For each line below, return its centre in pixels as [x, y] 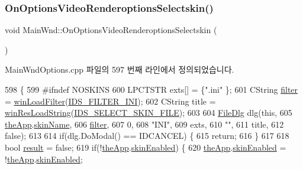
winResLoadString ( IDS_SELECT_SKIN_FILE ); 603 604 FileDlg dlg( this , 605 [149, 113]
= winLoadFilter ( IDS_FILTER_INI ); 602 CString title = [110, 101]
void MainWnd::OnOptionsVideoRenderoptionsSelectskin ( [111, 30]
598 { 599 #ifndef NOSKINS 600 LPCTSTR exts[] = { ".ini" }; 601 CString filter [151, 89]
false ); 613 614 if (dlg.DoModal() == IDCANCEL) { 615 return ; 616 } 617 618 [147, 136]
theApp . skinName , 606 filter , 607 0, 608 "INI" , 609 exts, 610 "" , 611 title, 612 [144, 124]
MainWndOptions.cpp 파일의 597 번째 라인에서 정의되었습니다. [120, 69]
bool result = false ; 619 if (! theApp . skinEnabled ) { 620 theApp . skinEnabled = [146, 147]
